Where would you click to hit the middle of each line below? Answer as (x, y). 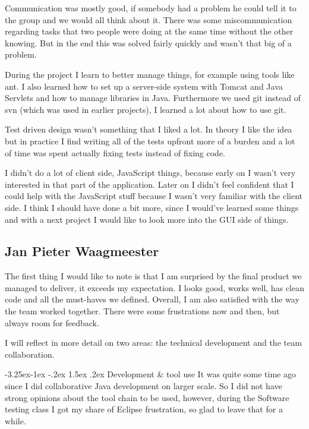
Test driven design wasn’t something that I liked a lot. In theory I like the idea (149, 129)
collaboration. (30, 354)
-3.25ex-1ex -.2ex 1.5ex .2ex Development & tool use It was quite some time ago (150, 374)
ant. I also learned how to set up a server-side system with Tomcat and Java (144, 86)
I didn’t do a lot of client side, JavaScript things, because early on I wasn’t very (150, 173)
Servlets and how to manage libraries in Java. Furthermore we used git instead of (153, 98)
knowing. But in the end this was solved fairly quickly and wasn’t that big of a (148, 42)
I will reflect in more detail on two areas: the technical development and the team (153, 343)
